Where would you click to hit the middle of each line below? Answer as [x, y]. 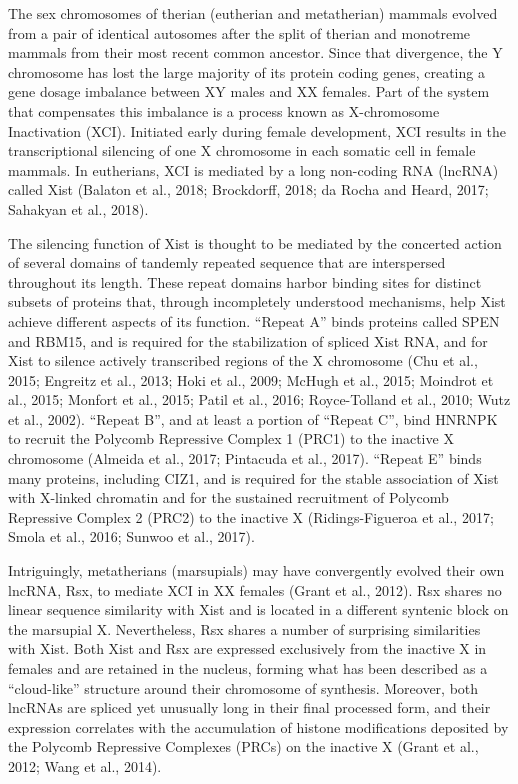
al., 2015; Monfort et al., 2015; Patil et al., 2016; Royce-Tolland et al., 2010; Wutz [259, 399]
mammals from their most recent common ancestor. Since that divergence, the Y [255, 52]
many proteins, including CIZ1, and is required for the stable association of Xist [253, 477]
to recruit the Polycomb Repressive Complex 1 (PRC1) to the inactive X [231, 438]
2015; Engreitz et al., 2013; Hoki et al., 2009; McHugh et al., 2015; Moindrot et [251, 379]
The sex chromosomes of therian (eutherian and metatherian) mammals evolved [253, 13]
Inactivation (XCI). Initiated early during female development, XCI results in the [257, 130]
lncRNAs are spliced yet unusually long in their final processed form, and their [249, 707]
